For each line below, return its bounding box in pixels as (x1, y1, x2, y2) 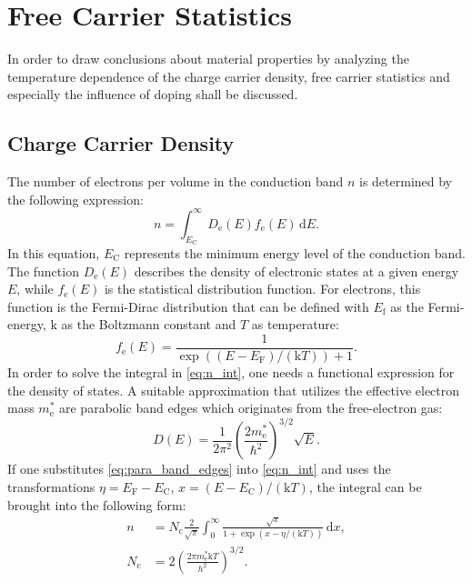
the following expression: (7, 189, 144, 208)
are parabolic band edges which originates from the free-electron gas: (59, 398, 443, 417)
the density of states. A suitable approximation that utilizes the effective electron (7, 380, 460, 399)
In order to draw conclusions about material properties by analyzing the (7, 49, 409, 68)
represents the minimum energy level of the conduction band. (124, 244, 466, 262)
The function (7, 261, 79, 280)
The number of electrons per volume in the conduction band (7, 172, 344, 191)
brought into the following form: (7, 495, 186, 514)
